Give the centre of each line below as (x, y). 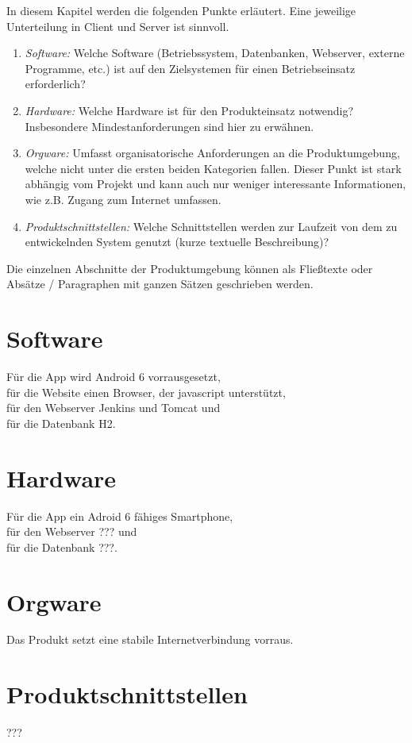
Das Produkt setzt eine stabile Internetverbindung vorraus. (150, 639)
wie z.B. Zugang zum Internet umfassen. (123, 199)
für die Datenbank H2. (61, 423)
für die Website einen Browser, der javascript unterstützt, (146, 392)
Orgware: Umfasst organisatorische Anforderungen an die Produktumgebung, (212, 153)
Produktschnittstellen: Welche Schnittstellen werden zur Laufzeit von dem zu (211, 226)
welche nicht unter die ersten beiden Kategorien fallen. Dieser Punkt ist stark (213, 168)
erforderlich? (55, 84)
